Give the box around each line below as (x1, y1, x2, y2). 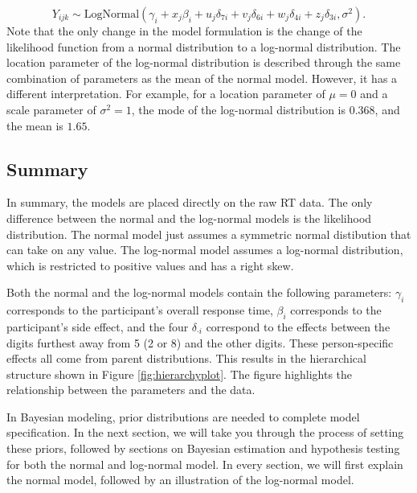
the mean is (6, 117, 63, 134)
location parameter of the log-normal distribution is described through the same (6, 54, 401, 71)
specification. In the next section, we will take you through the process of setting (6, 424, 404, 441)
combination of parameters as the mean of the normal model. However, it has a (6, 69, 398, 86)
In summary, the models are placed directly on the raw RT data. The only (6, 194, 373, 211)
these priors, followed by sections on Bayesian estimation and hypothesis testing (6, 440, 400, 457)
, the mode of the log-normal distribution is (131, 101, 346, 117)
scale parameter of (6, 101, 96, 117)
